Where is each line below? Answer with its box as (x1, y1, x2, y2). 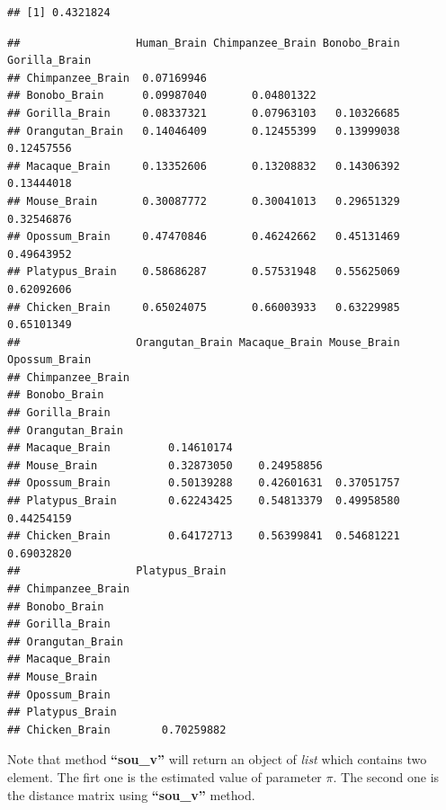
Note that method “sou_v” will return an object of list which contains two (7, 750, 427, 769)
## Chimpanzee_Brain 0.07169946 (7, 71, 207, 85)
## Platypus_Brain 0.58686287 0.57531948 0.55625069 (7, 265, 400, 279)
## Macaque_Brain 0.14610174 (7, 441, 233, 455)
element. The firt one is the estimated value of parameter (7, 767, 322, 786)
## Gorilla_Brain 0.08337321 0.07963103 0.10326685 (7, 106, 400, 120)
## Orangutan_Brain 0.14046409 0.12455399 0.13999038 (7, 124, 400, 138)
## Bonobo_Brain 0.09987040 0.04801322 (7, 89, 317, 102)
